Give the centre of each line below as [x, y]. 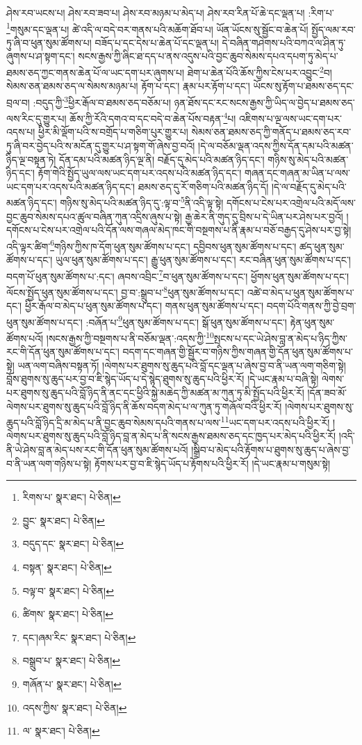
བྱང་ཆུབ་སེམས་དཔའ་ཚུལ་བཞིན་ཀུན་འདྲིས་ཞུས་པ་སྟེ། [94, 216]
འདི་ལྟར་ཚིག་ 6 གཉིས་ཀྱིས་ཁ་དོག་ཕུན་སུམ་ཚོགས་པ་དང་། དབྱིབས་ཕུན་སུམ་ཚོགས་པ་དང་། [151, 245]
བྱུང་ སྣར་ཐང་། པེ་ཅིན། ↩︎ [64, 520]
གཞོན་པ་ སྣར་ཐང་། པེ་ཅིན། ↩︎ [72, 683]
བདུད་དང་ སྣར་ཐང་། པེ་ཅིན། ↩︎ [73, 544]
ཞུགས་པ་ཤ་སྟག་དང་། [41, 56]
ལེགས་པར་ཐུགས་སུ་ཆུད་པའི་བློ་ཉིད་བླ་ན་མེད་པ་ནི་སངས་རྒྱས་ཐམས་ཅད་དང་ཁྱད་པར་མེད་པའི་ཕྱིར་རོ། [171, 436]
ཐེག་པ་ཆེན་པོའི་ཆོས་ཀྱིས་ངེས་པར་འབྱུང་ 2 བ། [260, 71]
